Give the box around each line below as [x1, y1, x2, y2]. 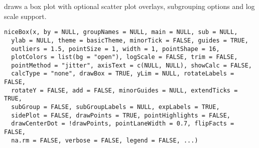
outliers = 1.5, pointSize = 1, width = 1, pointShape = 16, [11, 45, 220, 52]
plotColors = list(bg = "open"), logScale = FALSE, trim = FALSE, [11, 53, 238, 61]
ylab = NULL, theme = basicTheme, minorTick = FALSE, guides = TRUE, [11, 36, 248, 44]
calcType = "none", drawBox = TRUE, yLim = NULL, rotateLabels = [11, 70, 234, 77]
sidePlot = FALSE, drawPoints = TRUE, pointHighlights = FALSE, [11, 111, 231, 119]
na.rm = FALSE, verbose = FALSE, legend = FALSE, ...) [11, 136, 198, 144]
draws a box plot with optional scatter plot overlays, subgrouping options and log [4, 1, 255, 11]
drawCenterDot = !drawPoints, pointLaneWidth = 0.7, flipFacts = [11, 120, 234, 127]
